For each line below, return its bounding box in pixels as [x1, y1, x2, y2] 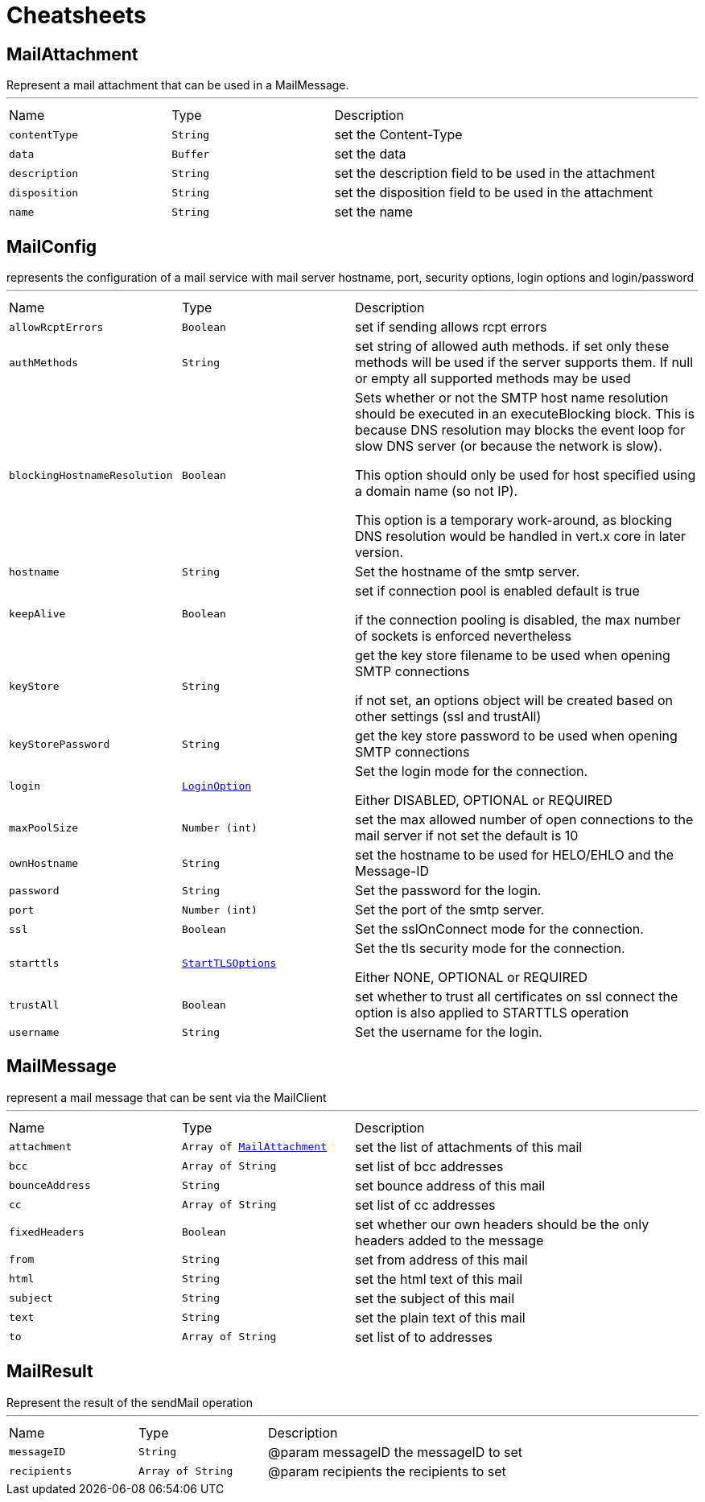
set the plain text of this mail [355, 1309, 526, 1326]
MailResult [6, 1361, 93, 1382]
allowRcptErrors [9, 320, 104, 333]
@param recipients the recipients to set [268, 1463, 506, 1479]
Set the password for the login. [355, 882, 542, 899]
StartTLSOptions [182, 956, 277, 969]
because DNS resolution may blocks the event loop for [355, 422, 686, 439]
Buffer [171, 147, 210, 160]
